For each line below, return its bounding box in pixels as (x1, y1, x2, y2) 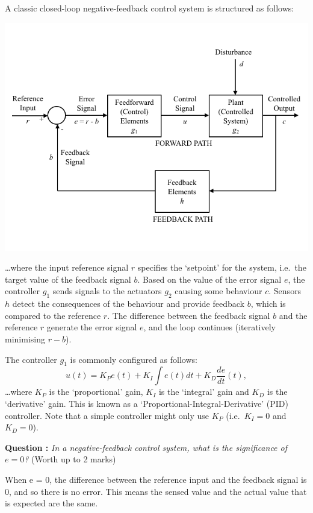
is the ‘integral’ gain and (158, 385, 249, 398)
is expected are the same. (5, 497, 98, 509)
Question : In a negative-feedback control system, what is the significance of (5, 441, 288, 453)
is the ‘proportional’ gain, (49, 385, 143, 398)
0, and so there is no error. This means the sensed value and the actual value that (5, 485, 307, 497)
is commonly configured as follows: (70, 353, 197, 365)
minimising (5, 332, 45, 345)
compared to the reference (5, 309, 101, 321)
